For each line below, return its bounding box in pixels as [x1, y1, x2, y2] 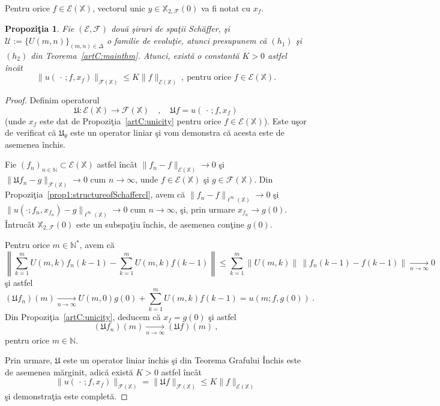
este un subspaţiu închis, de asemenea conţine [76, 217, 244, 230]
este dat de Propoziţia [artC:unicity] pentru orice [39, 114, 222, 127]
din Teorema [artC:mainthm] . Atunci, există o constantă [31, 49, 240, 61]
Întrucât [5, 217, 35, 230]
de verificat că [5, 126, 56, 139]
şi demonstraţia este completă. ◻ [5, 390, 128, 402]
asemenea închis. [5, 138, 65, 150]
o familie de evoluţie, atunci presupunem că [106, 34, 267, 47]
